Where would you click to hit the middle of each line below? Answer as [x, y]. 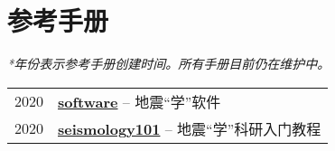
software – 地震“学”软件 [140, 101]
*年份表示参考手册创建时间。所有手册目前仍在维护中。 [169, 64]
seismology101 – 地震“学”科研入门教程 [190, 128]
